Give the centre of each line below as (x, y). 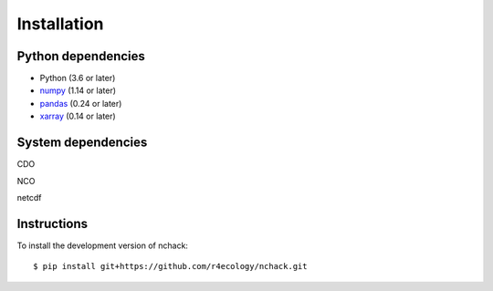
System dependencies (82, 143)
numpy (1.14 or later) (78, 90)
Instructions (52, 223)
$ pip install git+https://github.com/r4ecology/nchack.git (170, 266)
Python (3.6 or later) (78, 78)
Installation (60, 24)
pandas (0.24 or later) (81, 103)
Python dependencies (81, 56)
